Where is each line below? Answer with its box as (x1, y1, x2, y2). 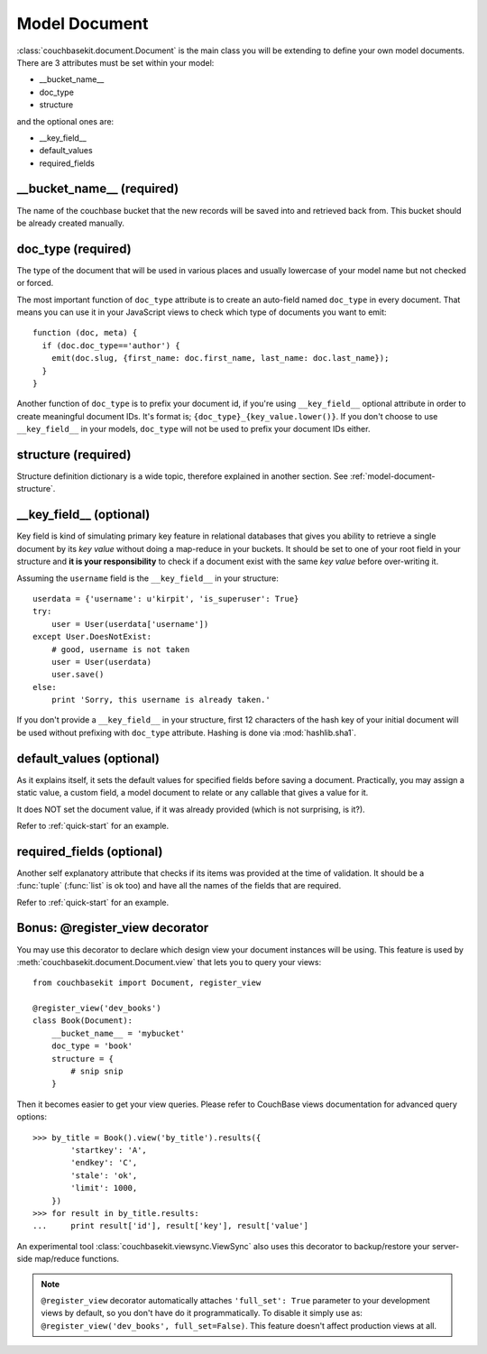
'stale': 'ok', (70, 1170, 138, 1181)
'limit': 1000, (70, 1183, 138, 1193)
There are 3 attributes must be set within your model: (16, 57, 215, 68)
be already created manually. (16, 217, 125, 228)
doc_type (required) (16, 241, 132, 256)
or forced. (16, 278, 54, 289)
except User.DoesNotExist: (32, 631, 152, 642)
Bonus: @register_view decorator (16, 920, 209, 935)
